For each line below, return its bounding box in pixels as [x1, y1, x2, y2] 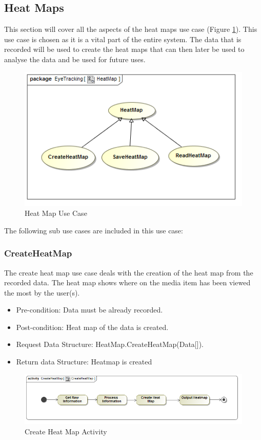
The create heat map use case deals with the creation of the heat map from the [4, 267, 253, 278]
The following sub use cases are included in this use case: [4, 225, 183, 235]
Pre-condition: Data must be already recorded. [16, 304, 163, 315]
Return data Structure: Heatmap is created [16, 356, 152, 367]
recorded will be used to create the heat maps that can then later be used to [4, 44, 245, 54]
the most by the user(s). [4, 287, 80, 298]
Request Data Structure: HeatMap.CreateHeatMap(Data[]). [16, 339, 204, 350]
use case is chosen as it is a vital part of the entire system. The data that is [4, 33, 242, 44]
